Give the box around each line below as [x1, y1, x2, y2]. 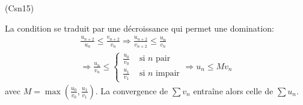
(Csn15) [5, 2, 34, 14]
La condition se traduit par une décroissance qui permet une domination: [5, 21, 274, 34]
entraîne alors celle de [193, 84, 274, 97]
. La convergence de [95, 84, 168, 97]
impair [156, 69, 180, 78]
